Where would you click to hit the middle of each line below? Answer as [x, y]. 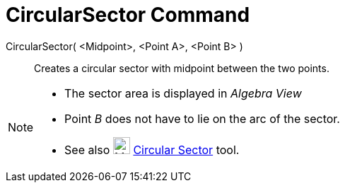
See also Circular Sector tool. [152, 149]
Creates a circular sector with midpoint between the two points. [182, 68]
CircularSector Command [128, 15]
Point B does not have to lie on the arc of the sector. [202, 118]
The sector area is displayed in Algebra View [183, 93]
